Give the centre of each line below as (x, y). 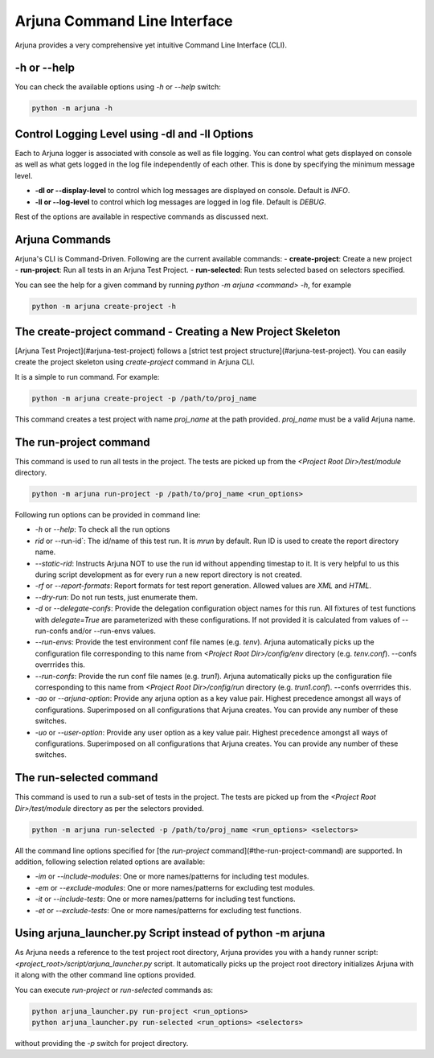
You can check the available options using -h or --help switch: (118, 87)
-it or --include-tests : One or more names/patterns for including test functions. (166, 899)
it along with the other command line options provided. (105, 975)
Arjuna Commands (63, 239)
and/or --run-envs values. (113, 631)
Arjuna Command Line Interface (124, 21)
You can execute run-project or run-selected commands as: (114, 990)
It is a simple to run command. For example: (87, 377)
